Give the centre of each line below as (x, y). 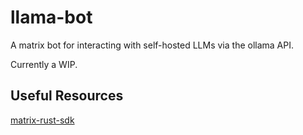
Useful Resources (67, 96)
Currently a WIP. (44, 64)
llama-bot (51, 17)
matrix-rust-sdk (42, 120)
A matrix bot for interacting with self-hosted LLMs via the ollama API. (152, 45)
